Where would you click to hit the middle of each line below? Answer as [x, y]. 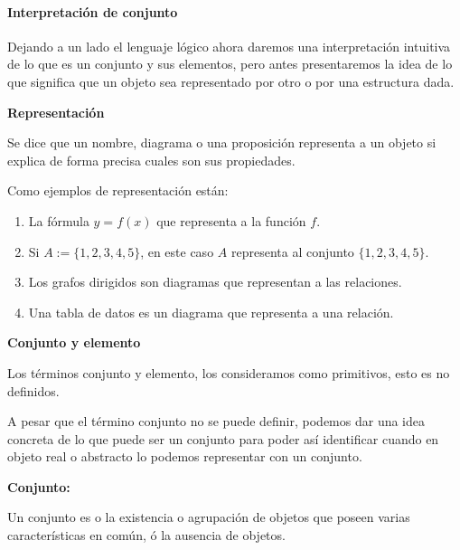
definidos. [33, 390]
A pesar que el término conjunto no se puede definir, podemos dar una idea [216, 421]
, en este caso [177, 251]
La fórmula [59, 220]
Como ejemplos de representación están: [118, 190]
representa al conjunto [292, 251]
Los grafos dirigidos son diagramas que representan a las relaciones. [215, 282]
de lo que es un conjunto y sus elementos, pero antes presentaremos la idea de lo [230, 64]
